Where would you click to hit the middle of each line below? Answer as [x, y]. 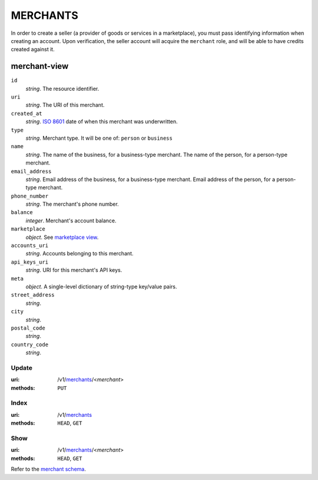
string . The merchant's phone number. [72, 204]
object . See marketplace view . [62, 237]
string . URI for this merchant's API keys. [74, 270]
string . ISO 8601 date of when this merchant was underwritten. [102, 121]
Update [21, 367]
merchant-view [40, 66]
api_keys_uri [30, 262]
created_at [26, 113]
